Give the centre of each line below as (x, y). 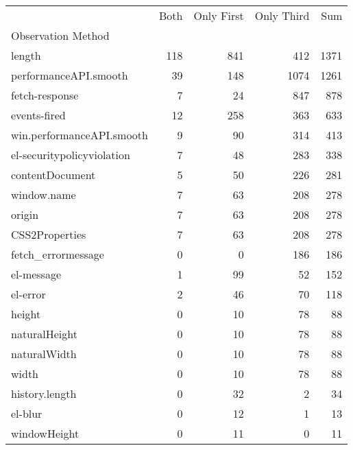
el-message (36, 274)
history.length (44, 393)
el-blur (27, 413)
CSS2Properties (49, 234)
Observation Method (60, 35)
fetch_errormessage (58, 254)
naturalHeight (44, 334)
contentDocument (53, 175)
